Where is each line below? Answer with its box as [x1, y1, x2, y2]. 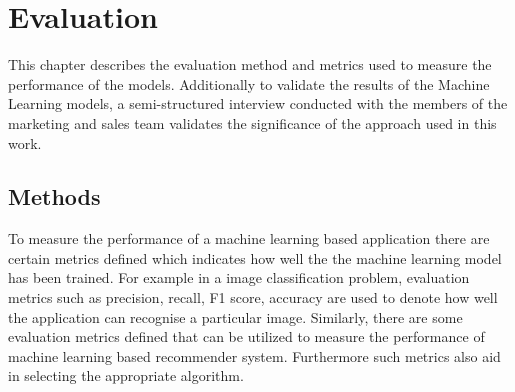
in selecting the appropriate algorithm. [8, 365, 244, 386]
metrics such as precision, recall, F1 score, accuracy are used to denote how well [8, 287, 498, 308]
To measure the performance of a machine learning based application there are [8, 228, 490, 249]
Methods [8, 181, 101, 212]
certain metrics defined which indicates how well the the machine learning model [8, 247, 502, 268]
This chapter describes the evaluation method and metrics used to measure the [8, 54, 492, 75]
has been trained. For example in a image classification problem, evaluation [8, 267, 470, 288]
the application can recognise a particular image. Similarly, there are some [8, 306, 463, 327]
